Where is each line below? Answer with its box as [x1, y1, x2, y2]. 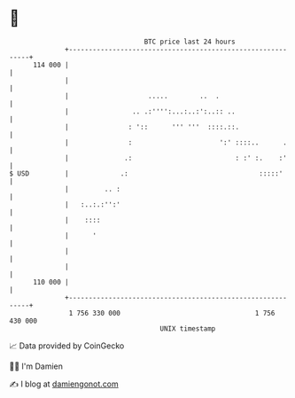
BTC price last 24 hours [144, 37, 237, 46]
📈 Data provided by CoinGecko [9, 340, 125, 351]
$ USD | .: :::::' [9, 168, 283, 178]
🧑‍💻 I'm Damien [9, 361, 64, 371]
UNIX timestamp [159, 324, 216, 333]
